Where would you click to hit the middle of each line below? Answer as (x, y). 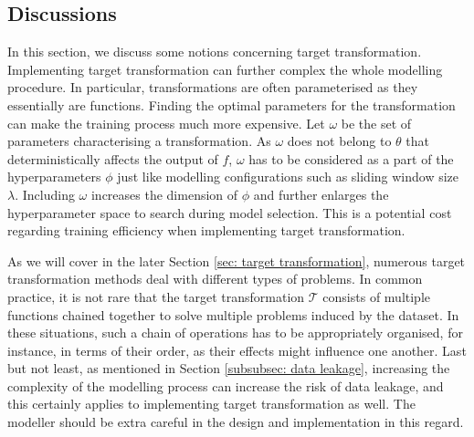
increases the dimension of (164, 194)
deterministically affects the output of (113, 158)
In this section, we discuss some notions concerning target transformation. (215, 52)
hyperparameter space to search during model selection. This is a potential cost (230, 212)
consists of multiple (377, 296)
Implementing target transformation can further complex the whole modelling (225, 69)
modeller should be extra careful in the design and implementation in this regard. (236, 422)
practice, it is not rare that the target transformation (156, 296)
